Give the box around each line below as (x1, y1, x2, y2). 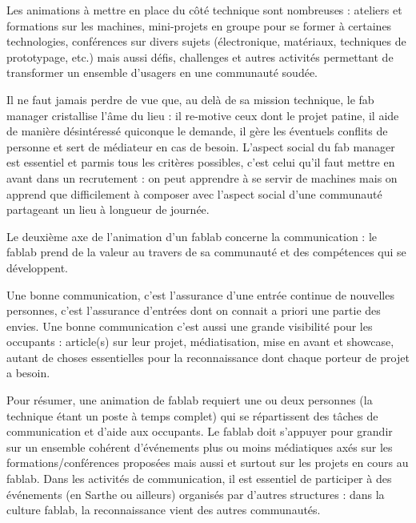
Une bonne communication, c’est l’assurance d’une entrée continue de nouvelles (6, 286, 394, 303)
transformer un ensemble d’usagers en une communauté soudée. (6, 64, 318, 81)
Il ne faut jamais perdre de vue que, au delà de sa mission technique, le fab (6, 91, 374, 107)
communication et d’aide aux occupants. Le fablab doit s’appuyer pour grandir (6, 423, 393, 440)
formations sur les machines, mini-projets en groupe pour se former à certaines (6, 17, 392, 34)
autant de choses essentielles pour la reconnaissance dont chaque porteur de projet (6, 348, 410, 365)
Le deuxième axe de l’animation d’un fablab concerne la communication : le (6, 227, 378, 244)
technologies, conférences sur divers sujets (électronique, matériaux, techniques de (6, 33, 406, 50)
